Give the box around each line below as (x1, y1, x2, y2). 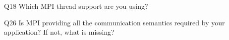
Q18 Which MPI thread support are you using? (4, 1, 148, 11)
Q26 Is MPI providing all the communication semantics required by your (4, 17, 225, 27)
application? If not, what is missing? (4, 27, 114, 37)
